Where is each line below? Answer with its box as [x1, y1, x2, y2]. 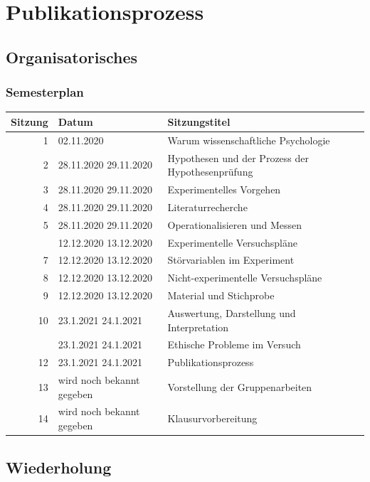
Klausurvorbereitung [167, 411, 258, 426]
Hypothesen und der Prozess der [167, 150, 309, 165]
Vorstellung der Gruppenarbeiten [167, 379, 312, 394]
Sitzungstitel [167, 114, 231, 129]
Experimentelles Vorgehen [167, 182, 281, 196]
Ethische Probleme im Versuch [167, 337, 301, 352]
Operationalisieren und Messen [167, 217, 302, 232]
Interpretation [167, 319, 229, 334]
